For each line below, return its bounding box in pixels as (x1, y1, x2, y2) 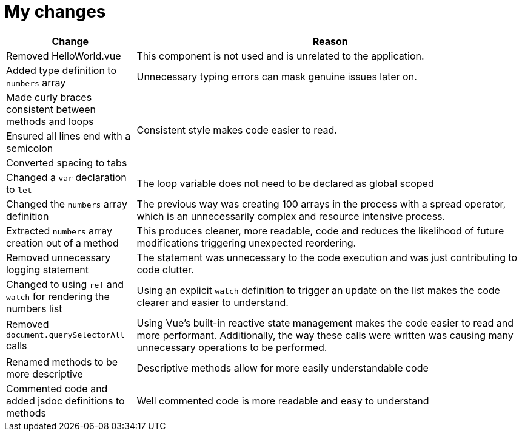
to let (6, 183, 32, 196)
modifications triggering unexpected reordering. (136, 236, 356, 249)
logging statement (6, 263, 89, 276)
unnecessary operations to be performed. (136, 341, 327, 353)
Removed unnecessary (6, 251, 111, 264)
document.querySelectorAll (6, 330, 125, 340)
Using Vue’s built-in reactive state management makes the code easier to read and (136, 316, 514, 329)
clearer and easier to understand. (136, 296, 289, 308)
